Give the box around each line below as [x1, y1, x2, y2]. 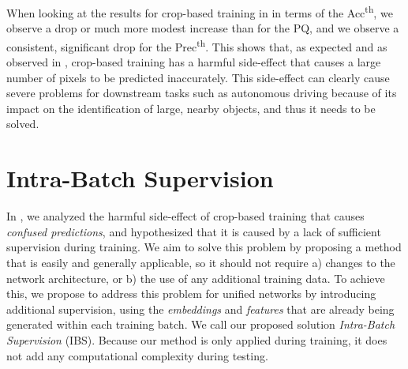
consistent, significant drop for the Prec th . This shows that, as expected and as [6, 36, 387, 55]
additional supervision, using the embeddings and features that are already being [6, 300, 395, 317]
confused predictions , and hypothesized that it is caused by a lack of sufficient [6, 223, 381, 239]
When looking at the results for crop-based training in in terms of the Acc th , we [6, 2, 393, 21]
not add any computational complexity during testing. [6, 347, 268, 363]
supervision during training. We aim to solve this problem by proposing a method [6, 239, 402, 255]
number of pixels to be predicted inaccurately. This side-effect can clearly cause [6, 69, 390, 85]
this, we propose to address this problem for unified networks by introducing [6, 285, 376, 302]
